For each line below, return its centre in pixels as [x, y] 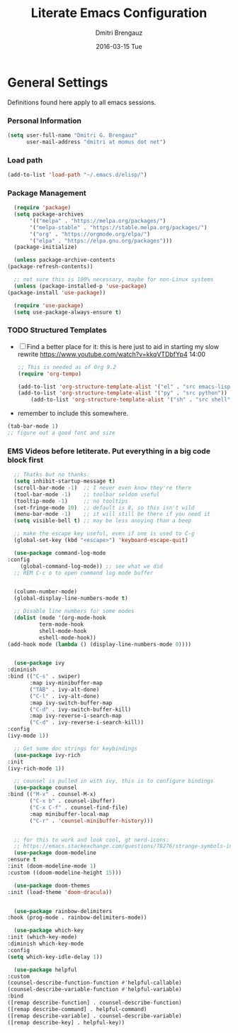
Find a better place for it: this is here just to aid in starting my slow [123, 346]
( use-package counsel [46, 788]
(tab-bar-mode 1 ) [33, 426]
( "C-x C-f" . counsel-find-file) [79, 807]
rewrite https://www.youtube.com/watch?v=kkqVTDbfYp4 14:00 [112, 354]
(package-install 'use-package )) [57, 292]
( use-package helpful [46, 970]
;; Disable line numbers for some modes [74, 612]
